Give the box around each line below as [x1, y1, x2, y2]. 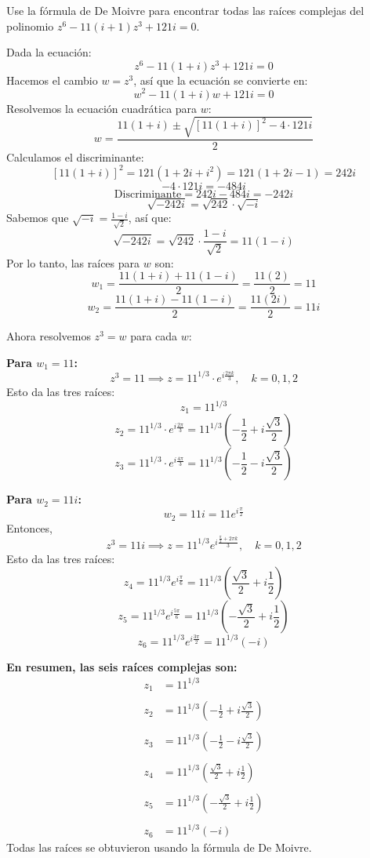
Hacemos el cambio [6, 71, 98, 88]
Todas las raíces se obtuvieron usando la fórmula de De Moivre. [6, 839, 312, 856]
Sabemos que [6, 209, 69, 226]
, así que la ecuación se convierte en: [133, 71, 308, 88]
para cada [130, 328, 178, 344]
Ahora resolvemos [6, 328, 91, 344]
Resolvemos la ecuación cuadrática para [6, 100, 198, 116]
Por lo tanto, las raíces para [6, 254, 140, 271]
